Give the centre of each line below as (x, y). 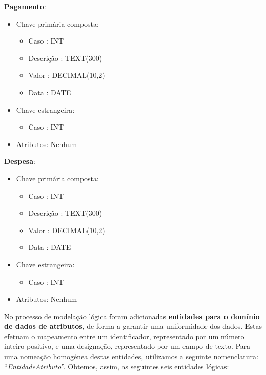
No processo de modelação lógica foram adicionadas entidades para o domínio (132, 316)
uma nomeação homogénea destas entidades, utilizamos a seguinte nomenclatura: (131, 356)
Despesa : (20, 161)
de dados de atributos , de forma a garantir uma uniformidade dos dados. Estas (133, 326)
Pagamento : (25, 6)
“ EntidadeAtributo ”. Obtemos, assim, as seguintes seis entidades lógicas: (117, 366)
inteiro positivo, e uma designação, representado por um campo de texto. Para (127, 346)
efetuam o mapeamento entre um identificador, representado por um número (124, 336)
